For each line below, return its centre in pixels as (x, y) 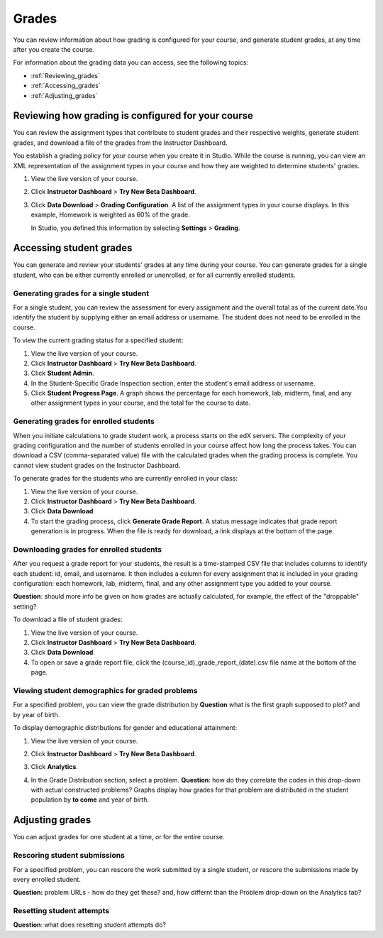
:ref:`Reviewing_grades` (66, 75)
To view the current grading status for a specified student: (98, 340)
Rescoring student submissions (69, 856)
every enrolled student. (47, 879)
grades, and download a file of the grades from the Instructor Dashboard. (120, 143)
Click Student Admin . (63, 373)
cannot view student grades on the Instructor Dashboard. (97, 465)
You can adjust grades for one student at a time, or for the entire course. (119, 837)
